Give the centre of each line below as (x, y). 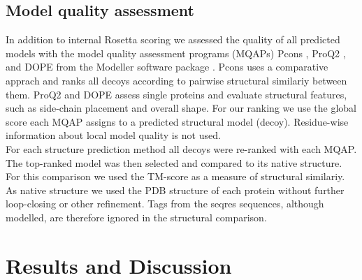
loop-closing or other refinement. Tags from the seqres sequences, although (165, 204)
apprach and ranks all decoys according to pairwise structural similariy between (176, 80)
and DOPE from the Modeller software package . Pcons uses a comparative (167, 67)
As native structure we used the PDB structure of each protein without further (175, 190)
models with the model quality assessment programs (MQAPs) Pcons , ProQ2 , (176, 53)
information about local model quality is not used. (113, 135)
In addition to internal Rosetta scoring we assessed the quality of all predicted (173, 39)
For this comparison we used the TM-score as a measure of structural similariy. (175, 176)
